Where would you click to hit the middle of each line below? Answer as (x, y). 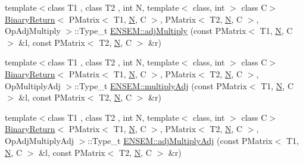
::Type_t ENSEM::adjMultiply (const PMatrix (160, 31)
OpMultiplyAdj (33, 85)
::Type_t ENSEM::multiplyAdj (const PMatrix (161, 85)
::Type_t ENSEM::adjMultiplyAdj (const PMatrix (180, 140)
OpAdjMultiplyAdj (39, 140)
